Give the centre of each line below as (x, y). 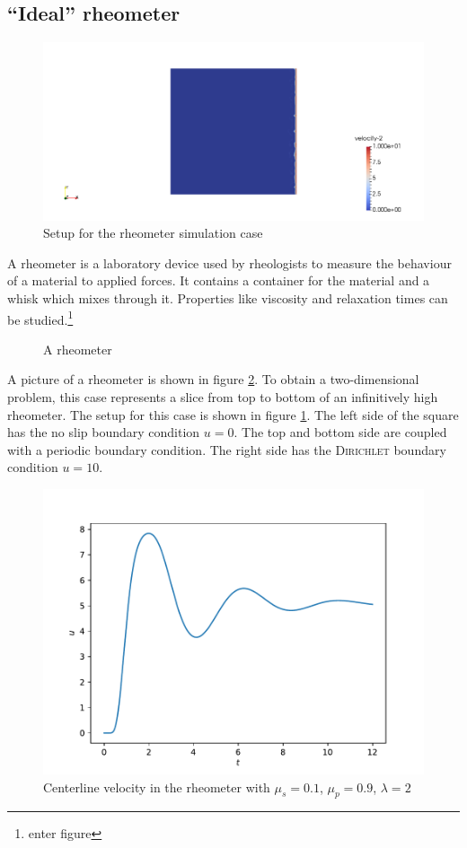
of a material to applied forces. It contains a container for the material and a (219, 280)
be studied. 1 (40, 318)
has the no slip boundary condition (104, 432)
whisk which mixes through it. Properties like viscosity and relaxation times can (228, 297)
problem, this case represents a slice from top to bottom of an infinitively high (223, 396)
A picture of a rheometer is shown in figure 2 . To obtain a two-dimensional (213, 379)
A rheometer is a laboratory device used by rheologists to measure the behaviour (229, 262)
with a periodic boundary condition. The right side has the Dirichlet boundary (227, 449)
